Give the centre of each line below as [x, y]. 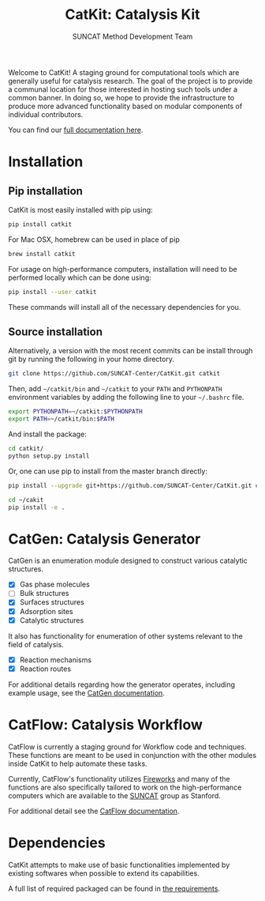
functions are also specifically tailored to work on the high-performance [125, 787]
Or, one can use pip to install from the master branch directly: [108, 471]
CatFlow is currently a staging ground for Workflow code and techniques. [127, 746]
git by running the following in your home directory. [91, 359]
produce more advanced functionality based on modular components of [125, 106]
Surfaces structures [52, 602]
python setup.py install [49, 456]
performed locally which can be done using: [80, 277]
